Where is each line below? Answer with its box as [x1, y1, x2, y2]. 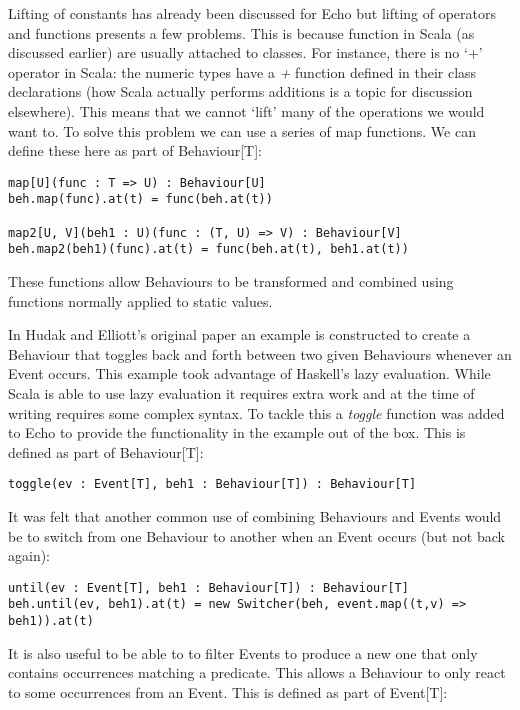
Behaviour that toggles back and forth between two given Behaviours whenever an [8, 343, 512, 364]
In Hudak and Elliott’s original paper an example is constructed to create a [8, 324, 471, 345]
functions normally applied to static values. [8, 290, 273, 311]
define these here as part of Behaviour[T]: [8, 140, 263, 161]
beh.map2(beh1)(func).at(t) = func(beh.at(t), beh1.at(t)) [8, 242, 409, 257]
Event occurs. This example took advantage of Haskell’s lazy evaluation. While [8, 363, 491, 384]
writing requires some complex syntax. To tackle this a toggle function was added [8, 402, 505, 423]
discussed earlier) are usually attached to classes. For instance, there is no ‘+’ [8, 42, 483, 63]
